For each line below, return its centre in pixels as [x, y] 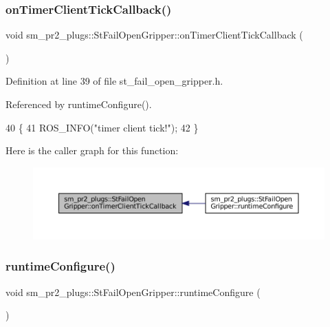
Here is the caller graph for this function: [92, 150]
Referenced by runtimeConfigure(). [79, 104]
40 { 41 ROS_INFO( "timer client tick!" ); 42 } [102, 127]
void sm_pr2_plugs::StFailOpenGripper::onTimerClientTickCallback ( [154, 35]
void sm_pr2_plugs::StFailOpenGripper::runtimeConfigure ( [133, 292]
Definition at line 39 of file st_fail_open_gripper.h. [114, 81]
